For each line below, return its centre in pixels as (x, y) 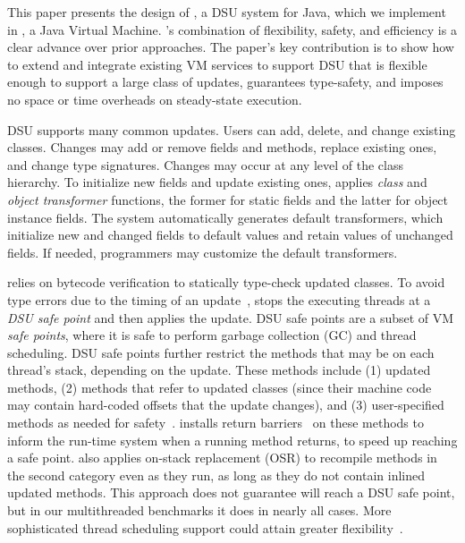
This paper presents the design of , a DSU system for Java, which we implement (227, 12)
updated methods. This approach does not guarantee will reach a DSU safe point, (231, 492)
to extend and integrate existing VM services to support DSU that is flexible (217, 64)
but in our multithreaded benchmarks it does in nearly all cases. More (199, 510)
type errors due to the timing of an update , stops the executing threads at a (219, 299)
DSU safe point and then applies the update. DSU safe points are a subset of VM (231, 317)
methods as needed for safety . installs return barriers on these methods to (216, 423)
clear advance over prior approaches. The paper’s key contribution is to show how (231, 47)
